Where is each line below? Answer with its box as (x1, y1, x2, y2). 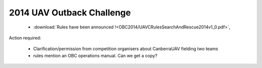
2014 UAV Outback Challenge (9, 7, 131, 18)
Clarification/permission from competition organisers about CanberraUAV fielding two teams (33, 46, 218, 52)
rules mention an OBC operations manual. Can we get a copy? (33, 53, 158, 58)
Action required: (9, 35, 41, 41)
